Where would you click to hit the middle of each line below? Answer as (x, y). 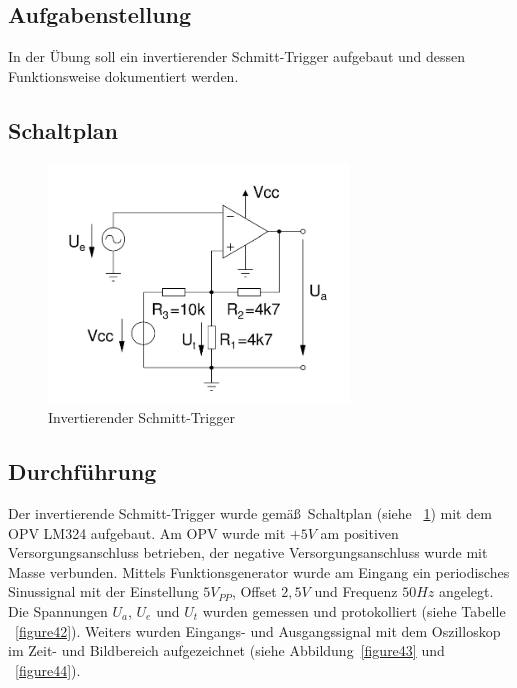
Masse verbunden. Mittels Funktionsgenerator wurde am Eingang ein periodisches (259, 571)
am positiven (359, 532)
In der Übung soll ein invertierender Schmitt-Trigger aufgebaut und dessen (237, 56)
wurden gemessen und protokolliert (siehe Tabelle (354, 610)
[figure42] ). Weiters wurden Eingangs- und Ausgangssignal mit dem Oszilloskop (258, 630)
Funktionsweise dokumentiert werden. (123, 75)
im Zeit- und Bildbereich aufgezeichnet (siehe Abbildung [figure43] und (226, 650)
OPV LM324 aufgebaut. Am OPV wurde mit (147, 532)
